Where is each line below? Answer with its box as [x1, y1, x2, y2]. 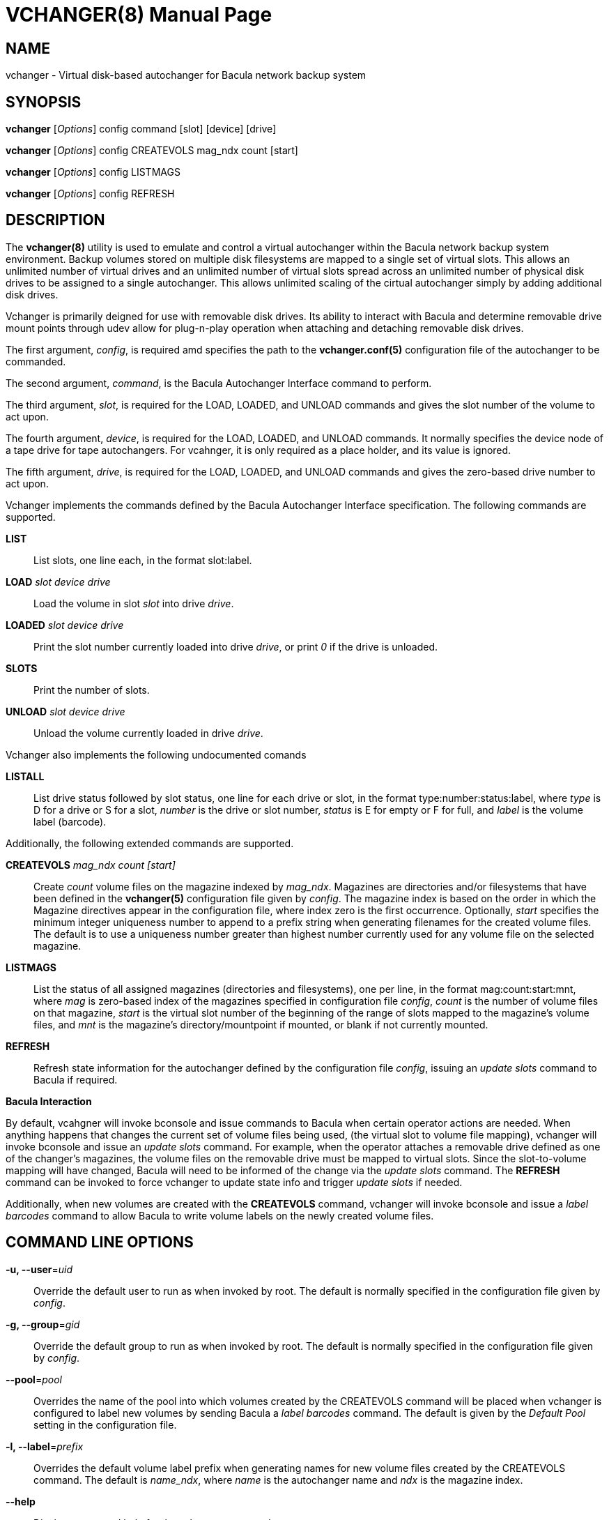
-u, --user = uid [6, 1263, 73, 1275]
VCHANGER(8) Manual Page [6, 3, 272, 26]
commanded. [6, 355, 66, 367]
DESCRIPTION [6, 211, 105, 229]
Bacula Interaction [6, 1095, 92, 1107]
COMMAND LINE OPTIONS [6, 1233, 194, 1252]
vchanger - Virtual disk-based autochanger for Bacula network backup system [6, 69, 367, 82]
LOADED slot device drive [6, 618, 124, 631]
